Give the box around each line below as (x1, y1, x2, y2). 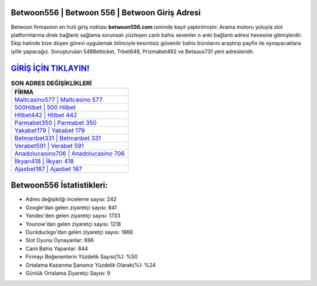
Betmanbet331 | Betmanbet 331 (14, 134, 101, 142)
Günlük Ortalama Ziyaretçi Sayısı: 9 (25, 270, 111, 277)
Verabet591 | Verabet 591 (14, 141, 85, 149)
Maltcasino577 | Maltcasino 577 (14, 96, 103, 104)
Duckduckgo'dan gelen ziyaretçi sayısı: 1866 (25, 229, 133, 236)
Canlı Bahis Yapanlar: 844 (25, 245, 88, 252)
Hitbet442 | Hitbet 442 (14, 111, 77, 119)
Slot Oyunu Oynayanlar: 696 (25, 237, 94, 244)
